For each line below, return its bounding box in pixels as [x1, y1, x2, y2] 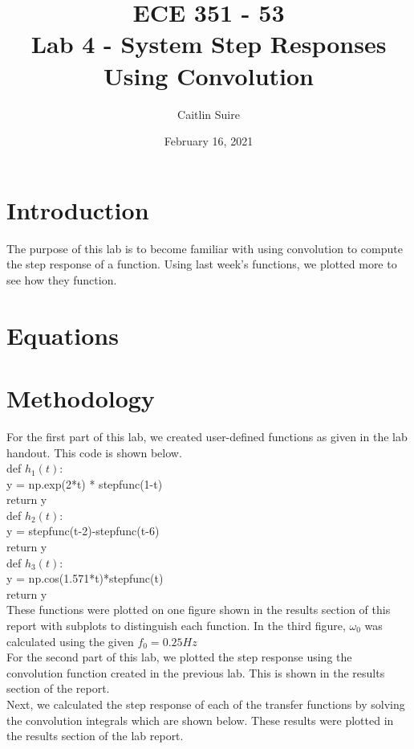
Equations [6, 318, 119, 351]
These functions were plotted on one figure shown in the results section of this [6, 601, 391, 618]
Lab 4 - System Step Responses [30, 27, 387, 60]
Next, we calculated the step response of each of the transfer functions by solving [6, 696, 405, 712]
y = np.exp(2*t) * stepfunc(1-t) [6, 475, 163, 492]
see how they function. [6, 271, 117, 288]
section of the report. [6, 680, 110, 697]
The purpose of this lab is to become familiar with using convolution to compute [6, 239, 403, 256]
